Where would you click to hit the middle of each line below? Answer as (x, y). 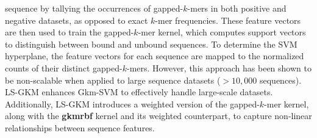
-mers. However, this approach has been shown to (219, 67)
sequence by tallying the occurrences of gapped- (94, 8)
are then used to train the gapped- (69, 32)
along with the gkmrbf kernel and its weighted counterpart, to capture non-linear (158, 116)
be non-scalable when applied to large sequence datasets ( (113, 80)
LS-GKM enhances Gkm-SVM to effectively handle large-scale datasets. (139, 92)
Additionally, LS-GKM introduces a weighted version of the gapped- (132, 103)
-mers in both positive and (237, 8)
